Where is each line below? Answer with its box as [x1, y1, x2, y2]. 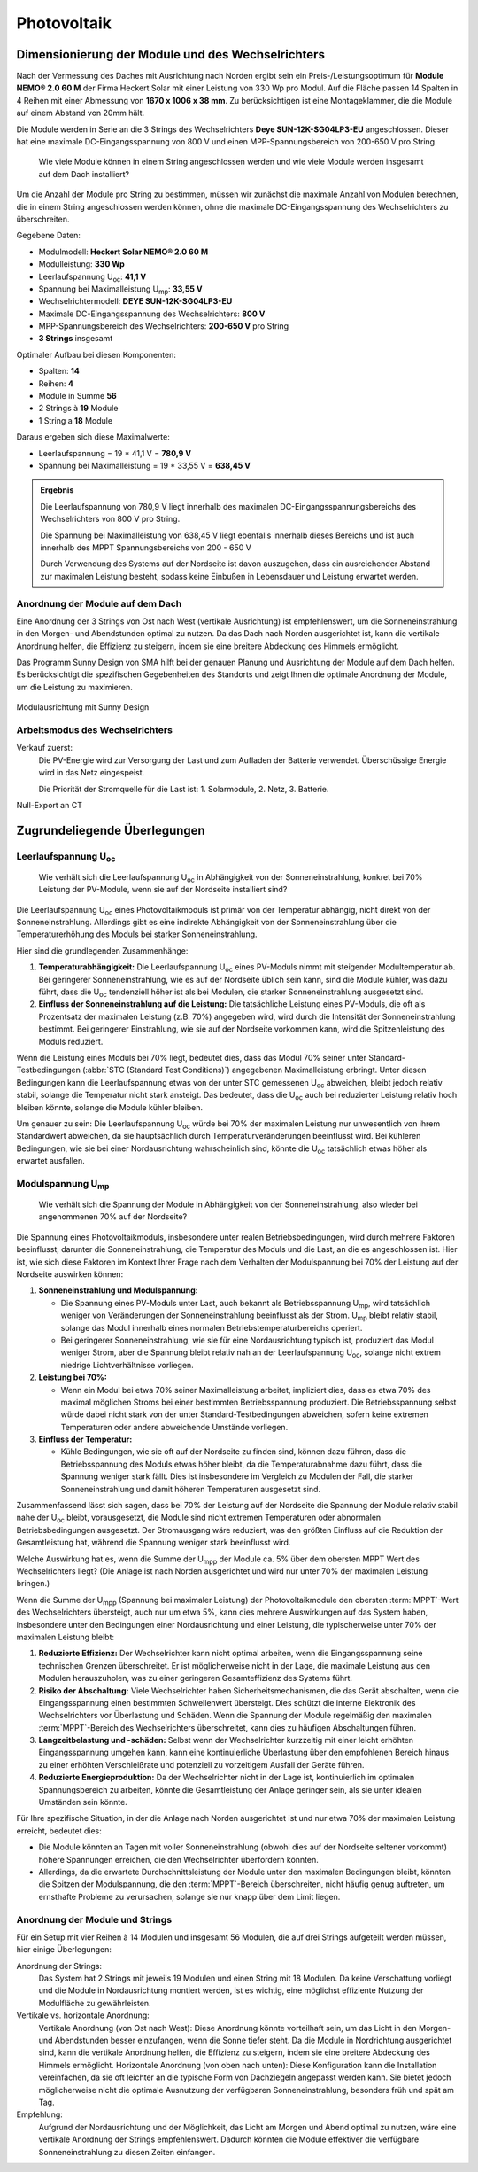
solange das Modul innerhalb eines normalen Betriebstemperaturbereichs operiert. [60, 1322, 363, 1333]
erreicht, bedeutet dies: [16, 1826, 102, 1836]
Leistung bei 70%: [38, 1372, 108, 1382]
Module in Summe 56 [38, 391, 117, 401]
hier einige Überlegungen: [16, 1944, 112, 1955]
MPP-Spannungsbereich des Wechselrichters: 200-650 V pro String [38, 321, 289, 331]
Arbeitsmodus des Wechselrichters [16, 723, 173, 736]
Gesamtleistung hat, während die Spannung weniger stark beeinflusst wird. [16, 1538, 291, 1548]
